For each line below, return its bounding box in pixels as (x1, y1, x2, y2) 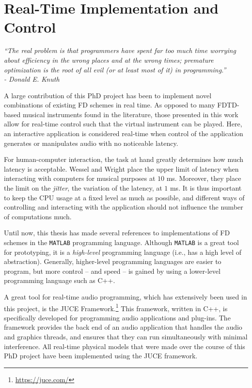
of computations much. (4, 211, 72, 221)
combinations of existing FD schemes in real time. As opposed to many (4, 100, 215, 110)
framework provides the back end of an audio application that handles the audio (4, 322, 242, 332)
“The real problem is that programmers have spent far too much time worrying (4, 45, 236, 55)
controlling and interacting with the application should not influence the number (4, 202, 243, 212)
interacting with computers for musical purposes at (4, 173, 156, 183)
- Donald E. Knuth (4, 74, 60, 84)
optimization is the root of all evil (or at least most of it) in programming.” (4, 64, 226, 74)
